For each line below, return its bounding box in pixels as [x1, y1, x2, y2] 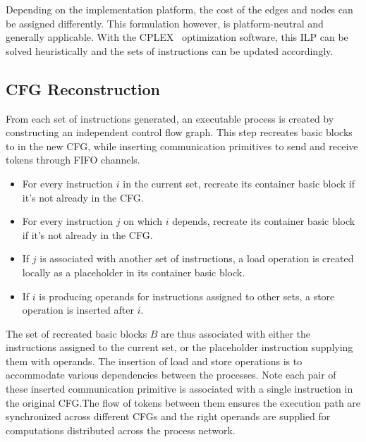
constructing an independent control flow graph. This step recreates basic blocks [6, 125, 353, 140]
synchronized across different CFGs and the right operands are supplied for [6, 409, 331, 424]
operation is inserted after [22, 302, 134, 317]
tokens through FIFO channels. [6, 152, 140, 167]
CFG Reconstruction [6, 78, 161, 99]
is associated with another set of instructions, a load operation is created [39, 251, 354, 266]
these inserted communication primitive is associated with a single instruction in [6, 381, 353, 396]
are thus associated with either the [161, 326, 310, 340]
